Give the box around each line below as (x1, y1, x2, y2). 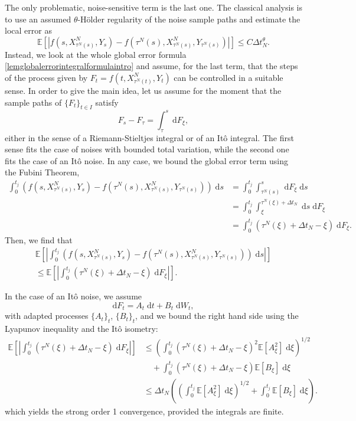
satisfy (95, 96, 119, 108)
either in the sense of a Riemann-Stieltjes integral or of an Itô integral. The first (5, 131, 294, 143)
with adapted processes (5, 309, 89, 322)
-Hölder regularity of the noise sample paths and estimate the (77, 12, 301, 25)
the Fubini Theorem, (5, 166, 80, 178)
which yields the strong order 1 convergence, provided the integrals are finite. (5, 404, 284, 417)
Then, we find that (5, 233, 73, 246)
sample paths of (5, 96, 62, 108)
